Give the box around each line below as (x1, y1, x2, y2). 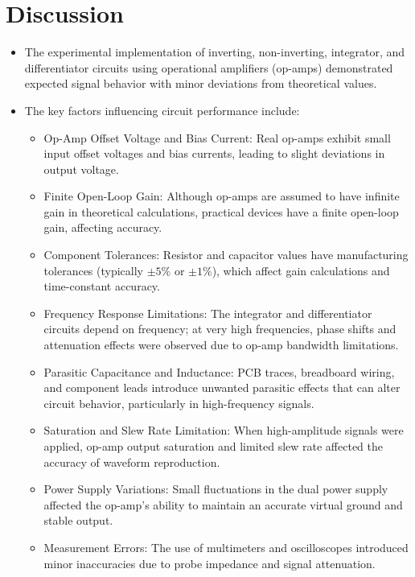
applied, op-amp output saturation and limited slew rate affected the (43, 438, 384, 454)
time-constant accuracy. (43, 278, 160, 295)
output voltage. (43, 160, 119, 177)
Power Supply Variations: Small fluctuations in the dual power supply (43, 480, 388, 497)
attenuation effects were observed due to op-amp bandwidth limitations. (43, 336, 399, 353)
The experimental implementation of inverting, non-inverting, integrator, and (24, 43, 405, 60)
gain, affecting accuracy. (43, 219, 162, 236)
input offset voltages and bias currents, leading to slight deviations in (43, 145, 385, 162)
